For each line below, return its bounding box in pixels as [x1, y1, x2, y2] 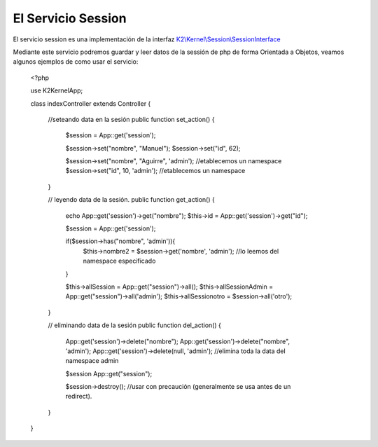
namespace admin [65, 357, 119, 365]
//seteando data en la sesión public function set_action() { [48, 115, 215, 123]
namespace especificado [83, 256, 156, 266]
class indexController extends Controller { [30, 99, 151, 108]
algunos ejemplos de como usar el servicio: [13, 57, 139, 66]
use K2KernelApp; [30, 86, 83, 95]
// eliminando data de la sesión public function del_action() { [48, 321, 222, 329]
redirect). [65, 392, 92, 401]
